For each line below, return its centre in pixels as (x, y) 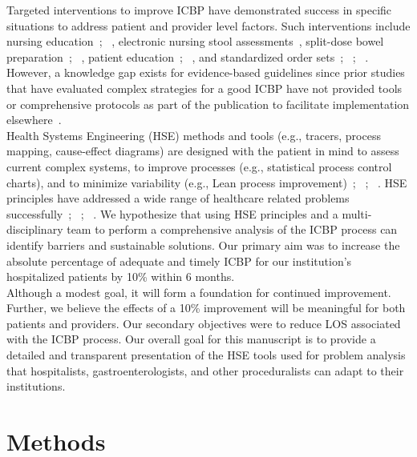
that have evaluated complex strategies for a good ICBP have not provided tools (204, 88)
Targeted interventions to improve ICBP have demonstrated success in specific (199, 10)
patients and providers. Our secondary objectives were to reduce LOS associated (204, 323)
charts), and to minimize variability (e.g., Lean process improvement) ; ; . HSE (207, 182)
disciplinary (35, 229)
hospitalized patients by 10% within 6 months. (121, 277)
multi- (357, 213)
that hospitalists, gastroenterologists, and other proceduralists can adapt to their (205, 370)
